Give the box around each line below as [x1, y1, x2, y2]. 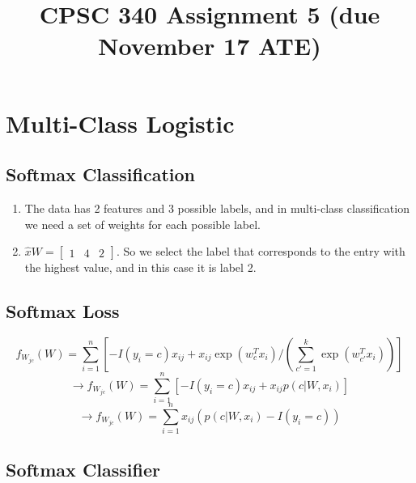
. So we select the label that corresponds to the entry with [116, 243, 405, 260]
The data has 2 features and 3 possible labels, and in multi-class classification [24, 199, 410, 216]
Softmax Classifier [6, 456, 160, 481]
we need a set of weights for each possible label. [24, 215, 261, 232]
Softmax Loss [6, 299, 120, 324]
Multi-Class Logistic [6, 106, 235, 139]
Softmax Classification [6, 162, 196, 187]
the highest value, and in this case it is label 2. [24, 259, 257, 276]
